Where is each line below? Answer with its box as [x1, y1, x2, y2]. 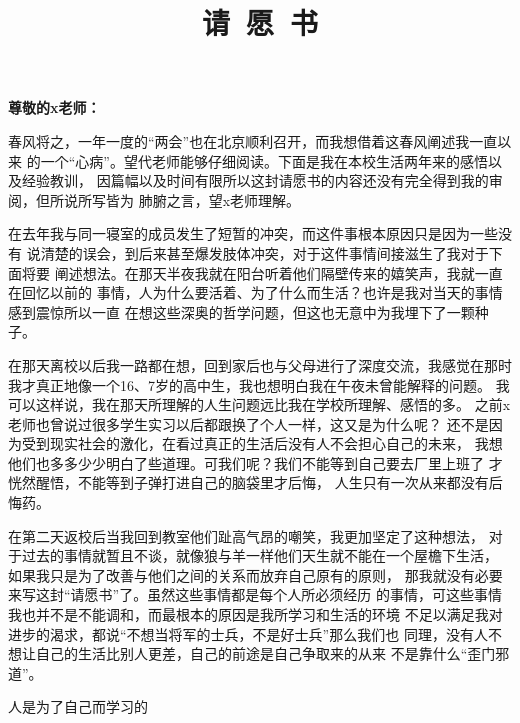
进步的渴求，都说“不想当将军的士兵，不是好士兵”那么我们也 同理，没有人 [8, 623, 488, 644]
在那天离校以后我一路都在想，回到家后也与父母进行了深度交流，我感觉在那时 [8, 354, 512, 375]
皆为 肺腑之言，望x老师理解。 [105, 189, 301, 210]
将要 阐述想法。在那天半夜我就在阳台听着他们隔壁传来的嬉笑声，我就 [21, 262, 475, 283]
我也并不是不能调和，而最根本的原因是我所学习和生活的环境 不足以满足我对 [8, 604, 503, 625]
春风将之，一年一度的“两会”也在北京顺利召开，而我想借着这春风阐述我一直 [8, 130, 498, 151]
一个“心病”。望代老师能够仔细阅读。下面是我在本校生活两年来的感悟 [40, 150, 488, 171]
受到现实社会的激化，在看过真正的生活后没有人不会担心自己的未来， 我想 [21, 433, 503, 454]
